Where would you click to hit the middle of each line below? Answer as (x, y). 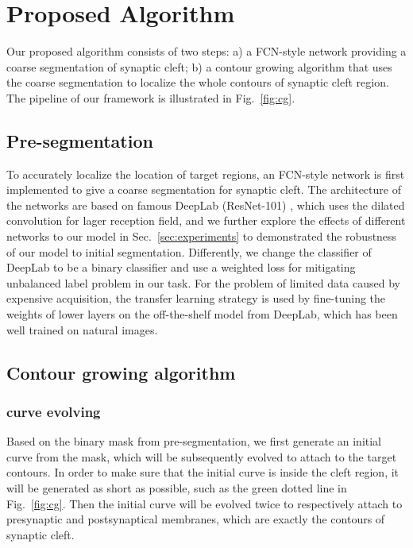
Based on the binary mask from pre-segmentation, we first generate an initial (194, 441)
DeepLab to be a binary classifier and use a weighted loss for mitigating (181, 267)
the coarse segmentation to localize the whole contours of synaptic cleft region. (198, 82)
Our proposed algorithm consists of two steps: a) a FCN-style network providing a (206, 51)
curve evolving (54, 411)
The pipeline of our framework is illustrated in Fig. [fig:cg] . (151, 97)
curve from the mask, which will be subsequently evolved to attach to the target (202, 456)
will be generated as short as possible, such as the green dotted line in (177, 488)
